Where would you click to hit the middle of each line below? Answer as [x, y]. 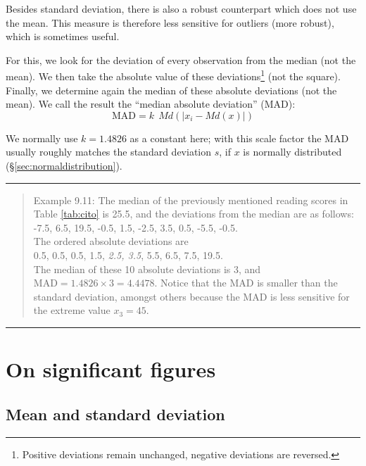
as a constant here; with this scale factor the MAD [239, 138]
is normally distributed [292, 152]
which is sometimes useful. [63, 36]
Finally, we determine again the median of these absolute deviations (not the [171, 90]
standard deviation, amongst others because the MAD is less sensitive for [191, 296]
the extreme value [72, 310]
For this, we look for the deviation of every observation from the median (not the [181, 59]
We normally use [42, 138]
